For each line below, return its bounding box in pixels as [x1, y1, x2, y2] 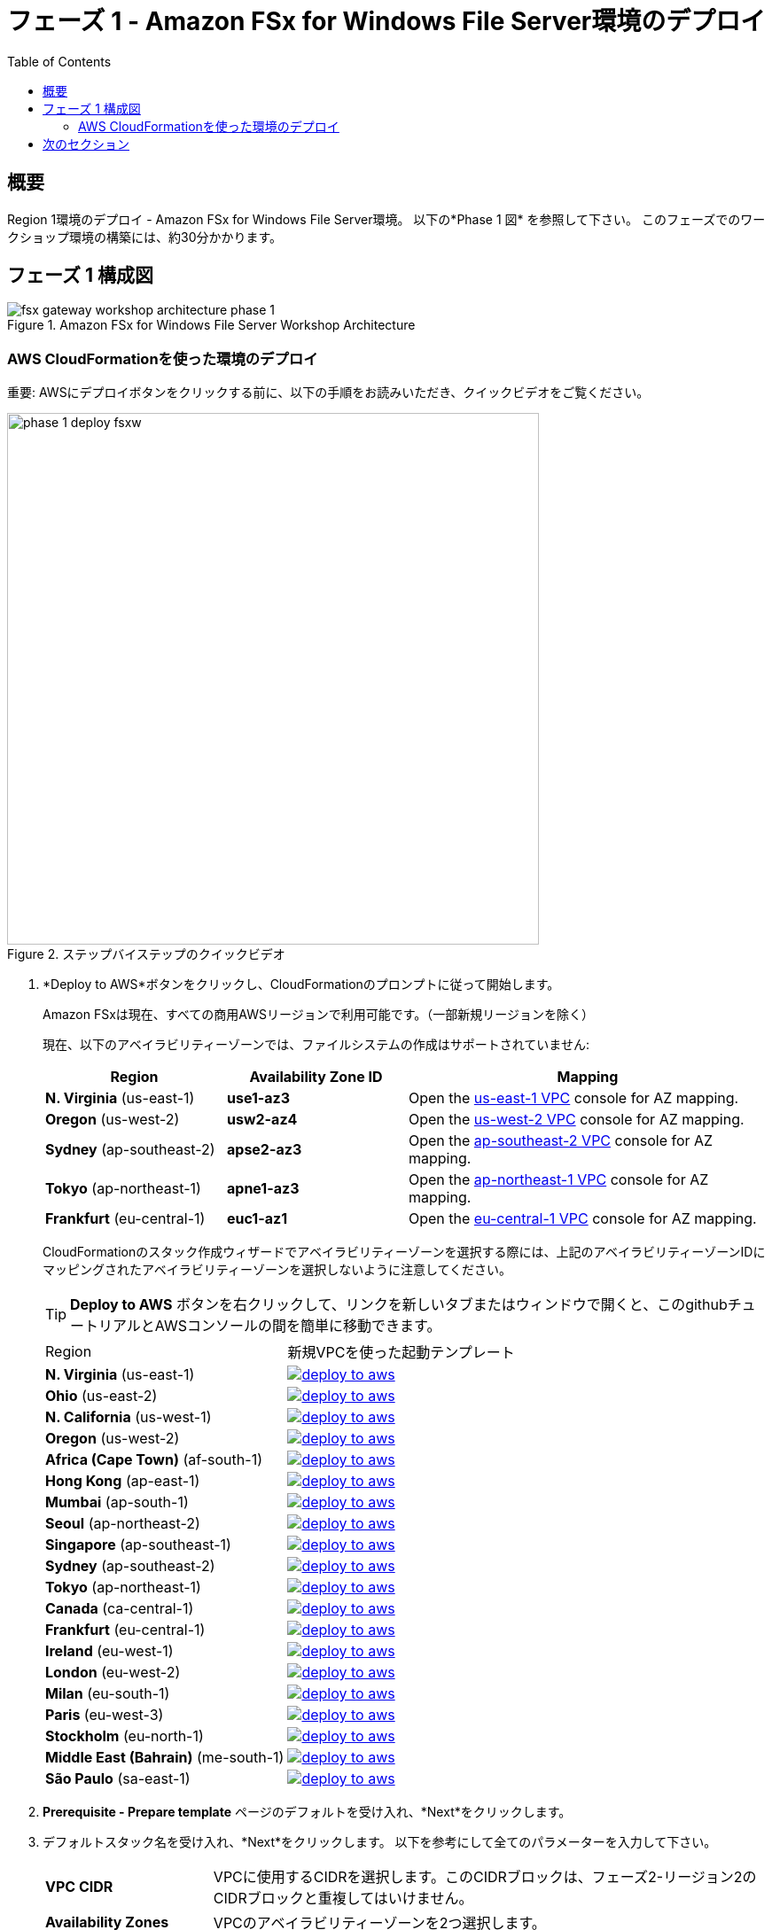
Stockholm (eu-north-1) [45, 1727, 204, 1746]
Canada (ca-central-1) [45, 1599, 194, 1618]
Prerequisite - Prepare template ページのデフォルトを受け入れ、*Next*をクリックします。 [43, 1804, 572, 1820]
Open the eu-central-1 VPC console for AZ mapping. [409, 1210, 757, 1228]
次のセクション [43, 136, 129, 152]
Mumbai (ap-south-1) [45, 1493, 189, 1512]
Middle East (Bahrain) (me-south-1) [45, 1748, 285, 1767]
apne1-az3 [227, 1179, 300, 1198]
